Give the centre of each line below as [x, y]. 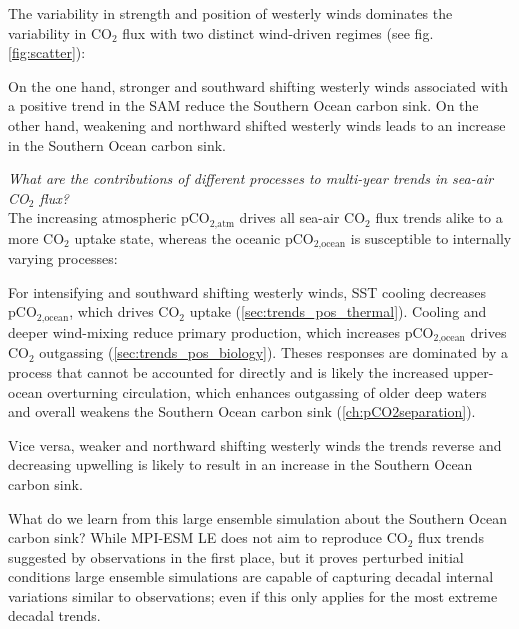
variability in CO [60, 32]
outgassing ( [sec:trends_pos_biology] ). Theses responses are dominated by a [274, 352]
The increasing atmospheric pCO [109, 217]
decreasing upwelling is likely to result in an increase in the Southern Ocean [240, 464]
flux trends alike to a [439, 217]
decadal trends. [54, 615]
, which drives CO [124, 311]
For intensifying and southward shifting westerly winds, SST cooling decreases [247, 291]
